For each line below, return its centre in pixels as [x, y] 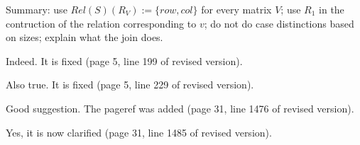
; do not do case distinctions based [279, 23]
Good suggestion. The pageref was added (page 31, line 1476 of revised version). [180, 108]
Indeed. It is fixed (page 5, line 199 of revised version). [124, 60]
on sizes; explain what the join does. [84, 37]
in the [332, 9]
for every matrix [236, 9]
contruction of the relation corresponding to [101, 23]
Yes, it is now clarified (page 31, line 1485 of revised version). [139, 132]
